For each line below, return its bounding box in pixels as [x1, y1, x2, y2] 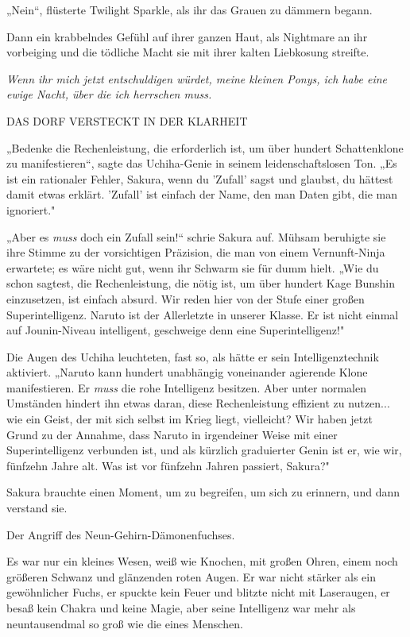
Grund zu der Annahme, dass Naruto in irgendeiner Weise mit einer [6, 426, 338, 442]
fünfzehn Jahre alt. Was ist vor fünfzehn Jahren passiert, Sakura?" [6, 457, 330, 473]
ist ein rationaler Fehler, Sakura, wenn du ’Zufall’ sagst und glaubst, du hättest [6, 170, 393, 187]
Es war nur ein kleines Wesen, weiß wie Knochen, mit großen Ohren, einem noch [6, 553, 398, 569]
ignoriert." [6, 201, 56, 218]
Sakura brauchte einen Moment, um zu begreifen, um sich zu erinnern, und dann [6, 484, 400, 500]
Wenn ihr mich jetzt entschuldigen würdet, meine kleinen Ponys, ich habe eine [6, 70, 387, 87]
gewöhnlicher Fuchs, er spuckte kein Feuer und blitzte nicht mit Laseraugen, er [6, 584, 390, 600]
